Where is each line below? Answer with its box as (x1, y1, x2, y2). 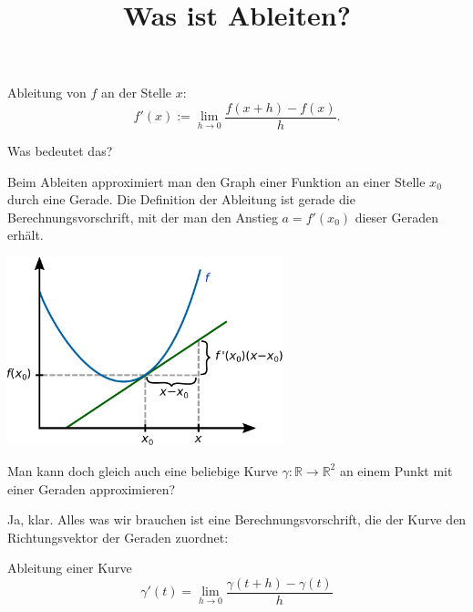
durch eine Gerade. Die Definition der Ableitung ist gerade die (7, 190, 355, 209)
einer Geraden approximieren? (7, 479, 176, 498)
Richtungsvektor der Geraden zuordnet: (7, 527, 229, 546)
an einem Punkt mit (339, 461, 453, 480)
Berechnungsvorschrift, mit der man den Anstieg (7, 207, 278, 226)
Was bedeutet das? (7, 141, 113, 161)
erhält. (7, 225, 44, 244)
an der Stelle (100, 83, 171, 102)
